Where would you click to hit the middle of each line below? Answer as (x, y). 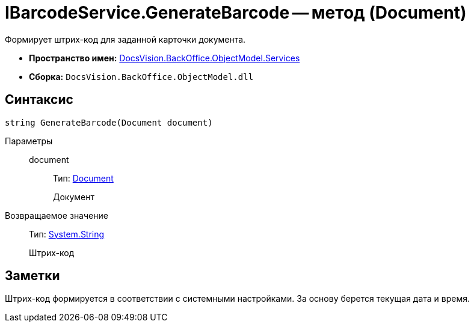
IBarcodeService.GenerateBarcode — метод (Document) (236, 13)
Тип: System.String (67, 234)
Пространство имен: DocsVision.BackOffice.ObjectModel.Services (165, 58)
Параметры (29, 141)
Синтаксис (39, 100)
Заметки (32, 276)
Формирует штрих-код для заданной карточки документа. (125, 39)
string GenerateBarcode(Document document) (109, 122)
